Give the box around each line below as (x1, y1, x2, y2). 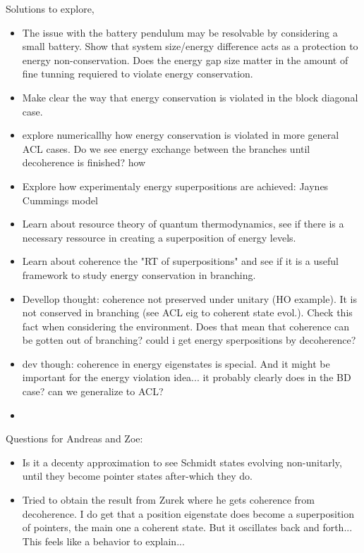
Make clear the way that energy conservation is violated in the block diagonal (22, 89, 358, 104)
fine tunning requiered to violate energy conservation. (22, 66, 253, 81)
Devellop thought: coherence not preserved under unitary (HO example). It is (22, 291, 358, 306)
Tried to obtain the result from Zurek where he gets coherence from (22, 492, 315, 507)
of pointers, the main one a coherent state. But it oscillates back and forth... (22, 520, 353, 535)
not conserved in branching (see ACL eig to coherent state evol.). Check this (22, 305, 353, 320)
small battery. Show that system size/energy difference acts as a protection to (22, 39, 358, 54)
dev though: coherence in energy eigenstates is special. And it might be (22, 356, 330, 371)
